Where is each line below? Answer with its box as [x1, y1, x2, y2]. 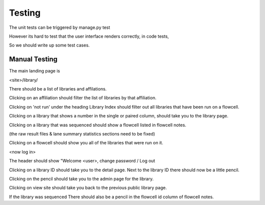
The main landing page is [9, 68, 60, 74]
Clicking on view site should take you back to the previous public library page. [9, 185, 167, 191]
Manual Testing [9, 55, 58, 64]
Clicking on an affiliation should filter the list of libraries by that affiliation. [9, 95, 157, 101]
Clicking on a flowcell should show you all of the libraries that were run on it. [9, 140, 163, 146]
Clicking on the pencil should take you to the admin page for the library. [9, 176, 154, 182]
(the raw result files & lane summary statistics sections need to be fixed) [9, 131, 156, 137]
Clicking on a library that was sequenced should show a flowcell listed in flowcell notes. [9, 122, 186, 128]
